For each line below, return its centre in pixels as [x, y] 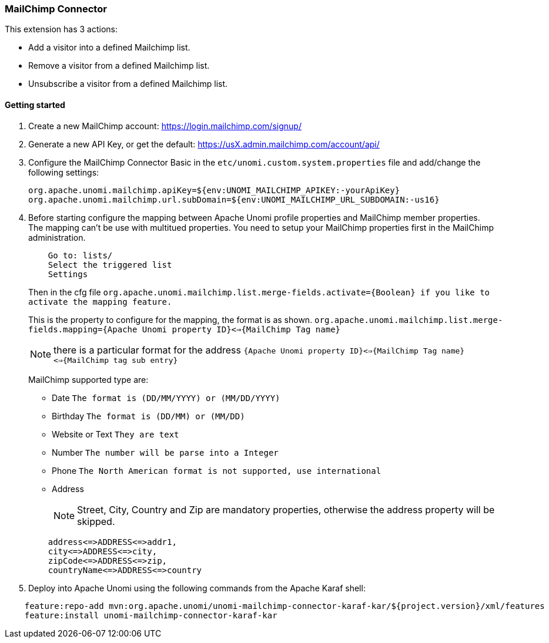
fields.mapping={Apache [83, 329]
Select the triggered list [110, 265]
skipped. [96, 521]
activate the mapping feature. [100, 302]
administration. [57, 237]
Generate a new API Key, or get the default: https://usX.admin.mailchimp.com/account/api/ [204, 144]
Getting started [35, 105]
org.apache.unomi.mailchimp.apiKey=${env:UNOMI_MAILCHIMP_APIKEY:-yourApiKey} [214, 190]
